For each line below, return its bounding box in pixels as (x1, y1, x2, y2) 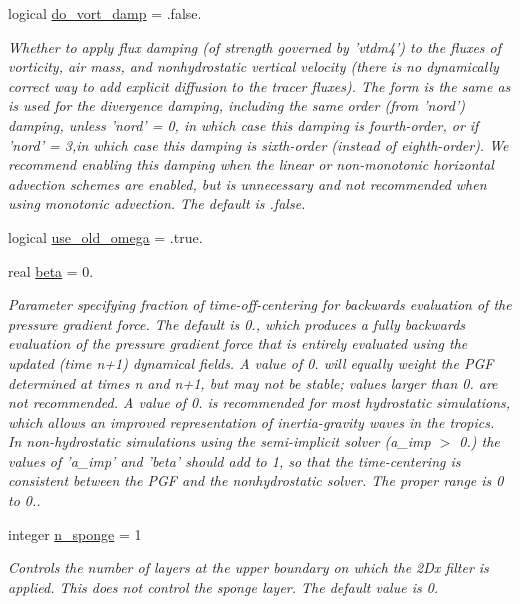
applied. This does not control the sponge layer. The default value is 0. (8, 576, 439, 597)
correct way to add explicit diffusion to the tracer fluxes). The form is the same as (8, 75, 511, 96)
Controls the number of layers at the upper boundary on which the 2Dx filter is (8, 557, 489, 578)
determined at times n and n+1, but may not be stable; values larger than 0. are (8, 372, 498, 393)
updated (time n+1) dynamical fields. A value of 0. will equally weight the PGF (8, 352, 494, 373)
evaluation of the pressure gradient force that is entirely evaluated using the (8, 333, 468, 354)
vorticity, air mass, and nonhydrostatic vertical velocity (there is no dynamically (8, 56, 499, 77)
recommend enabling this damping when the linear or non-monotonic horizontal (8, 154, 494, 175)
